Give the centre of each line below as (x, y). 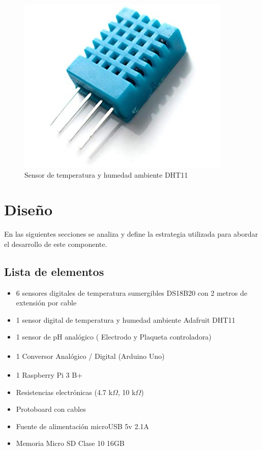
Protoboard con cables (51, 409)
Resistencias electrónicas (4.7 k (64, 392)
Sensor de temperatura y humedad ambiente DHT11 (106, 174)
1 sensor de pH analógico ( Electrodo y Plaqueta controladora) (114, 337)
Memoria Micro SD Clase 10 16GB (70, 443)
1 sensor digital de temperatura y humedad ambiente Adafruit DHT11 (126, 319)
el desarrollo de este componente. (56, 244)
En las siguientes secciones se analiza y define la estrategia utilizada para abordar (131, 234)
